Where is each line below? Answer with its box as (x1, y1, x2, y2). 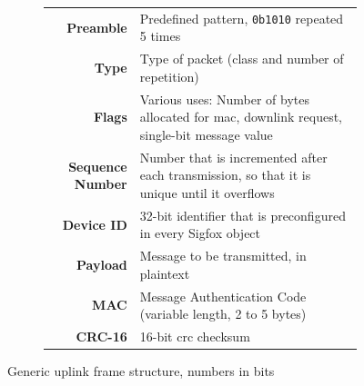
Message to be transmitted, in (139, 246, 307, 265)
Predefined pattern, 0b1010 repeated (139, 8, 344, 27)
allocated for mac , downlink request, (139, 107, 342, 126)
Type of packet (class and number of (139, 49, 344, 68)
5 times (139, 26, 181, 45)
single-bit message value (139, 124, 273, 144)
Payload (76, 254, 127, 273)
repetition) (139, 66, 199, 85)
